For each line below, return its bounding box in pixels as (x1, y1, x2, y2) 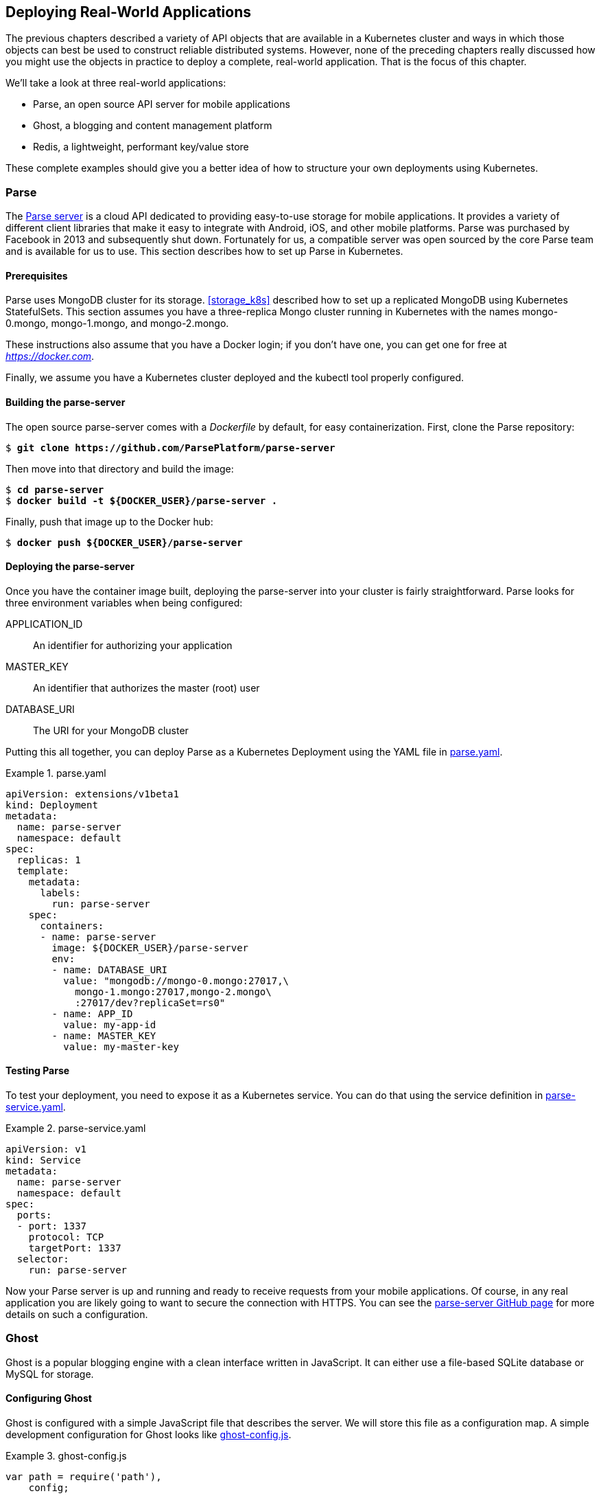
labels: (40, 887, 81, 898)
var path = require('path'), (5, 1471, 162, 1483)
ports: (16, 1210, 52, 1221)
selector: (16, 1253, 69, 1265)
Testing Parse (5, 1065, 70, 1077)
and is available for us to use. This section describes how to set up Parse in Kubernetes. (5, 245, 403, 258)
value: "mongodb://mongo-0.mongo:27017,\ (63, 975, 290, 986)
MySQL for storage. (5, 1368, 94, 1380)
